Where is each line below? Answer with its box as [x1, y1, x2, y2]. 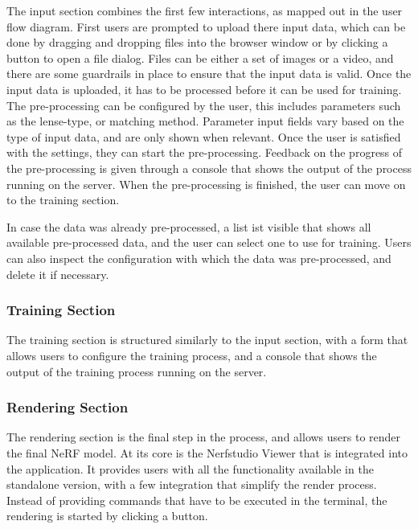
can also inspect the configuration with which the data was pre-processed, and [6, 249, 391, 266]
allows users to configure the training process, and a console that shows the [6, 347, 377, 363]
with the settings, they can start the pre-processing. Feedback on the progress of [6, 144, 403, 161]
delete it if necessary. [6, 265, 109, 282]
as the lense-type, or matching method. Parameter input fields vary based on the [6, 113, 404, 129]
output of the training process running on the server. [6, 363, 267, 379]
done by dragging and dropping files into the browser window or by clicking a [6, 34, 388, 51]
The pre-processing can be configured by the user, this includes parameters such [6, 96, 401, 113]
